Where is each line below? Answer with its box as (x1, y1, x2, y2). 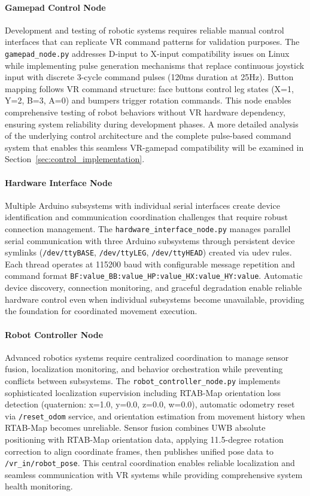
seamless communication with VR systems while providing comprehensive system (5, 468, 303, 480)
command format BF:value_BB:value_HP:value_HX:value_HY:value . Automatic (5, 269, 303, 282)
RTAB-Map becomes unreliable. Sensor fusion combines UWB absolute (5, 421, 266, 434)
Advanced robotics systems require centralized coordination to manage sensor (5, 351, 289, 363)
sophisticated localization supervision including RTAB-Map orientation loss (5, 386, 281, 398)
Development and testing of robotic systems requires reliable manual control (5, 23, 284, 36)
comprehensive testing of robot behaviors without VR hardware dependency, (5, 106, 285, 118)
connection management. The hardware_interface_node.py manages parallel (5, 222, 291, 235)
